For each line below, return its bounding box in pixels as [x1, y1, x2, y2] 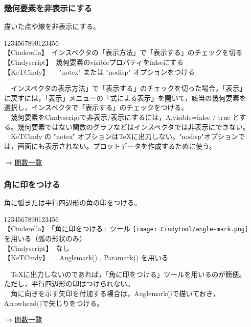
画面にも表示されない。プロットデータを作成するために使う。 [17, 140, 216, 151]
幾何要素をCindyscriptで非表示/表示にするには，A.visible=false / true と [10, 111, 239, 122]
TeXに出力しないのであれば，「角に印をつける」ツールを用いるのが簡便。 [10, 269, 246, 279]
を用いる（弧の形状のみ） [4, 233, 86, 243]
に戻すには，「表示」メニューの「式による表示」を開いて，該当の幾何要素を [4, 92, 247, 103]
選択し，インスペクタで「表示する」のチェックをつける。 [4, 102, 188, 112]
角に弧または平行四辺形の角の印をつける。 [4, 197, 141, 208]
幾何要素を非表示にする [4, 1, 92, 14]
